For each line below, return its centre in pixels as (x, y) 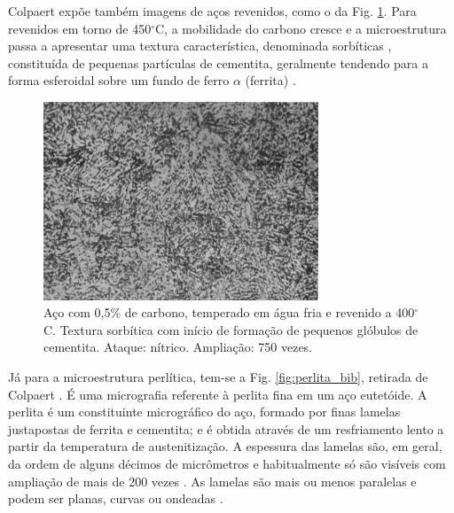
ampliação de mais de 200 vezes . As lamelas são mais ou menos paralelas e (212, 481)
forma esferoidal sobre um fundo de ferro (119, 80)
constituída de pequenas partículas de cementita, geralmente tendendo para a (219, 62)
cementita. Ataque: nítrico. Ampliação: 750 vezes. (178, 347)
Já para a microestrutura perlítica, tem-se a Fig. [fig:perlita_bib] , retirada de (218, 377)
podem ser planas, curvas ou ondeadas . (116, 498)
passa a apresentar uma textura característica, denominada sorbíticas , (200, 46)
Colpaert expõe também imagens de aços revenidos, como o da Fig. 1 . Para (212, 11)
